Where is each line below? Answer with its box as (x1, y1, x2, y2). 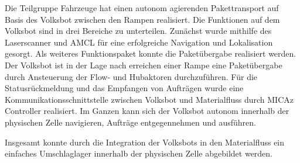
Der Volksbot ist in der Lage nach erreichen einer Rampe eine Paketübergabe (5, 58, 282, 71)
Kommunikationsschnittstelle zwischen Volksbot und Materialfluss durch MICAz (5, 93, 294, 105)
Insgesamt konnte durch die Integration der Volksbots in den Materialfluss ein (5, 136, 285, 148)
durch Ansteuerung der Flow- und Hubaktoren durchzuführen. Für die (5, 70, 258, 82)
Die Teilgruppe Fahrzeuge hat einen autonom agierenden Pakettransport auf (5, 2, 279, 13)
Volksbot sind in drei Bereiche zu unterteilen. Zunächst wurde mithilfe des (5, 25, 272, 37)
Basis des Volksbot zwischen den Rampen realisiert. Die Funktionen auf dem (5, 13, 280, 25)
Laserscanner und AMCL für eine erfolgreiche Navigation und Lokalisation (5, 36, 273, 48)
